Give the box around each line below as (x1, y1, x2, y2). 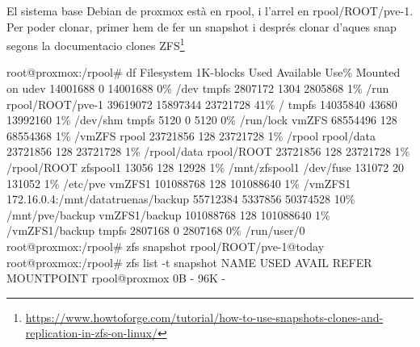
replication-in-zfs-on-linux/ (25, 324, 157, 341)
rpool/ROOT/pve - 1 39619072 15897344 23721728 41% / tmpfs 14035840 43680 (6, 95, 397, 112)
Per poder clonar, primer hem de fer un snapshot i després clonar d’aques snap (6, 18, 397, 35)
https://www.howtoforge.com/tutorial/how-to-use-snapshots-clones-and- (25, 308, 384, 325)
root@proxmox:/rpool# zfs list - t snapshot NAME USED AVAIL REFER (6, 253, 372, 270)
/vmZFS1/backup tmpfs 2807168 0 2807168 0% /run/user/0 (6, 222, 305, 239)
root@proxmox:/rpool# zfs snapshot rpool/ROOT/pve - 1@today (6, 237, 325, 254)
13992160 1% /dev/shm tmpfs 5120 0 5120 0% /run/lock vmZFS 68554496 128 (6, 111, 397, 128)
